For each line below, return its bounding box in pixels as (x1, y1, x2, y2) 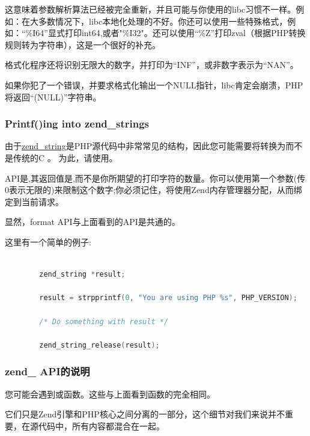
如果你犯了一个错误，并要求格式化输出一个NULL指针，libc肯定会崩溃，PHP (5, 78, 303, 91)
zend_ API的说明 (5, 364, 90, 379)
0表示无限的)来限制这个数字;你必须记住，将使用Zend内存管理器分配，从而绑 (5, 183, 302, 196)
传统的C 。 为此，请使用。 (13, 151, 118, 164)
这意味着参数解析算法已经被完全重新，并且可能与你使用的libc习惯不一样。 (5, 3, 296, 15)
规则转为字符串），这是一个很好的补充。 (5, 38, 160, 51)
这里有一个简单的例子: (5, 235, 91, 248)
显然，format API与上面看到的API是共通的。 (5, 215, 180, 228)
